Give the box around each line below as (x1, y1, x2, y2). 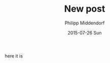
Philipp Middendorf (64, 20, 105, 26)
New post (64, 3, 105, 15)
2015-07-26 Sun (67, 29, 102, 36)
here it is (5, 53, 23, 59)
